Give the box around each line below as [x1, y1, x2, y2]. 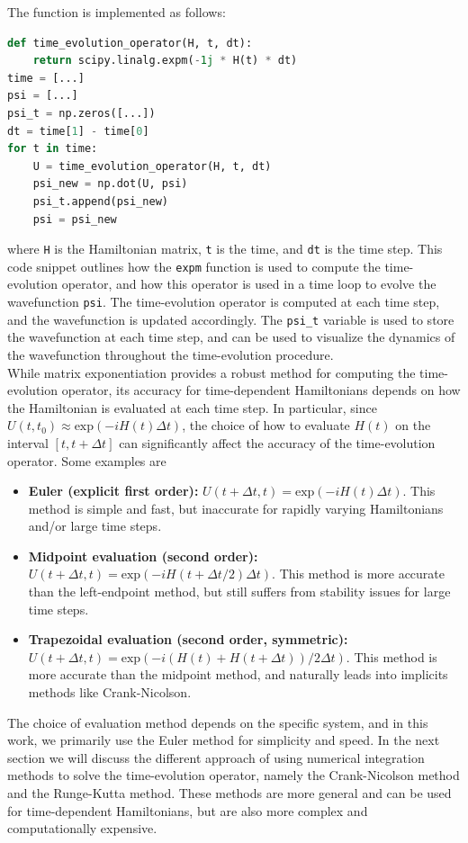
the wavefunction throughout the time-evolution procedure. [7, 345, 334, 363]
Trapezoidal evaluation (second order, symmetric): [28, 630, 348, 649]
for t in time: [7, 142, 98, 156]
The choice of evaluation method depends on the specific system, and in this [7, 713, 428, 731]
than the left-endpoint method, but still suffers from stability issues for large [28, 582, 451, 601]
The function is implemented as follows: [7, 3, 226, 21]
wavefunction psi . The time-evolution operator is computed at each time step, [7, 292, 440, 311]
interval [7, 433, 49, 452]
